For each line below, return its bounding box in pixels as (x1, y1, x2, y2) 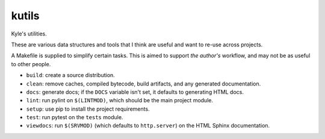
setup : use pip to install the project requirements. (26, 105, 150, 113)
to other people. (11, 60, 51, 67)
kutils (11, 9, 40, 22)
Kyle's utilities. (11, 30, 48, 37)
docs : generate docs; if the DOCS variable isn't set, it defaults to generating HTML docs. (26, 88, 244, 96)
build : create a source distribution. (26, 72, 116, 79)
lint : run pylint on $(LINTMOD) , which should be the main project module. (26, 97, 214, 104)
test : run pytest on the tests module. (26, 114, 123, 121)
